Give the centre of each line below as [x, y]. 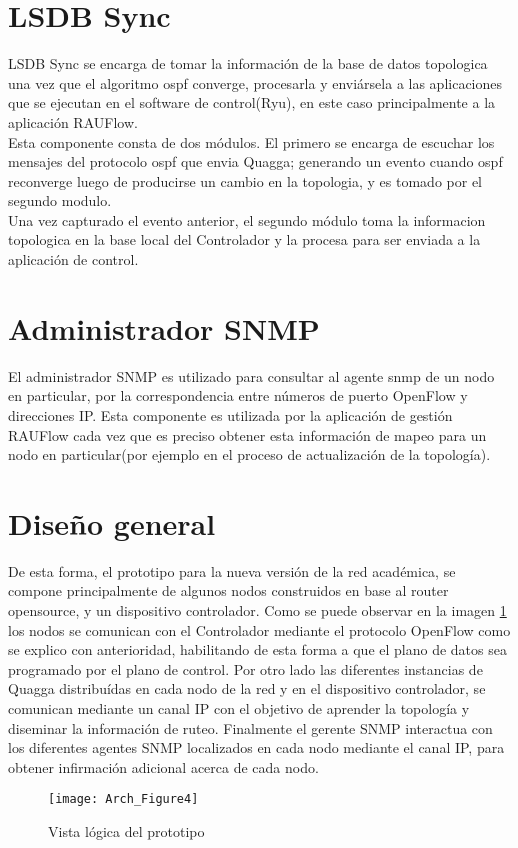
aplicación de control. [73, 259]
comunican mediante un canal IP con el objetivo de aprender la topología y [239, 708]
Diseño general [112, 522]
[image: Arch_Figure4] [123, 799]
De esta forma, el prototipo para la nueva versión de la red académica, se [232, 570]
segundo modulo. [60, 200]
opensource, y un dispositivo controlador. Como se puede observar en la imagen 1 [257, 610]
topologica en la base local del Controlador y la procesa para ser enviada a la [244, 239]
